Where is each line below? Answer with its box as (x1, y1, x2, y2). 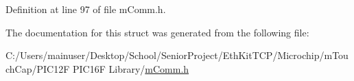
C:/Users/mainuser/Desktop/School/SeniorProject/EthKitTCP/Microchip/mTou (5, 48, 349, 62)
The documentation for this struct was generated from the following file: (5, 25, 309, 39)
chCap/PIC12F (5, 61, 70, 76)
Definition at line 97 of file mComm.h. (5, 2, 166, 16)
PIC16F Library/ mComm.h (72, 61, 189, 76)
